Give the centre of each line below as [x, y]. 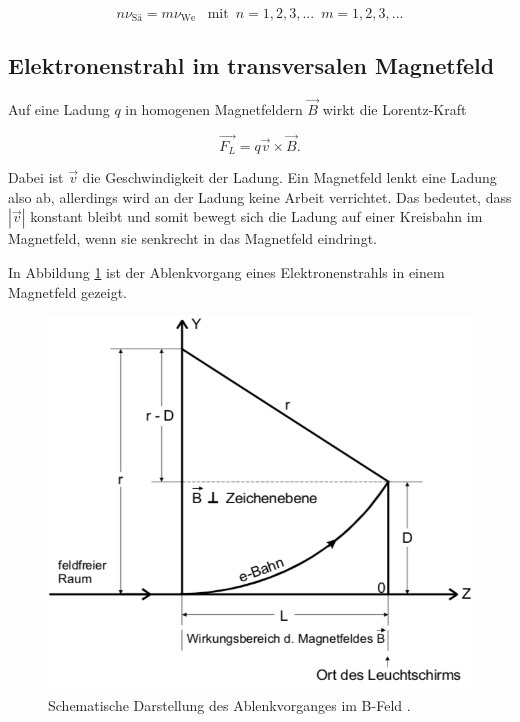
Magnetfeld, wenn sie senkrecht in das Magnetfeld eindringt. [192, 238]
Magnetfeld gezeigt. [67, 291]
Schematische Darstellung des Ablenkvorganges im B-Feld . [229, 704]
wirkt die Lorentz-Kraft [394, 108]
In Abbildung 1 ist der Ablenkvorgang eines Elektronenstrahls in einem [226, 271]
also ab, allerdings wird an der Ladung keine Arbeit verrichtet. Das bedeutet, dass [260, 196]
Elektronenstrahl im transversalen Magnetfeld [251, 64]
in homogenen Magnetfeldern [214, 108]
